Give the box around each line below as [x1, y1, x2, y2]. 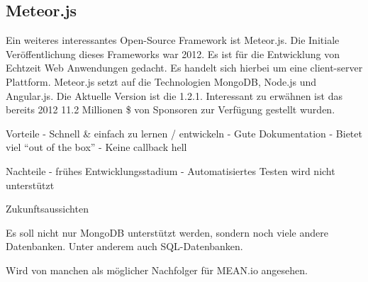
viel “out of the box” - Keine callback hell [6, 140, 187, 154]
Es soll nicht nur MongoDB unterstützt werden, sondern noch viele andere [6, 225, 328, 239]
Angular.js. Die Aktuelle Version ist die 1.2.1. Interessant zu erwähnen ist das [6, 88, 342, 103]
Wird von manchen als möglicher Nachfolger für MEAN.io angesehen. [6, 262, 308, 277]
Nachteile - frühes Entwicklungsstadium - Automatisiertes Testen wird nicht [6, 163, 335, 178]
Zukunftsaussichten [6, 201, 89, 216]
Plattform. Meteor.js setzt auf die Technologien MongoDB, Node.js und [6, 74, 317, 89]
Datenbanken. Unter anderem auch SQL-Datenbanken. [6, 239, 243, 254]
